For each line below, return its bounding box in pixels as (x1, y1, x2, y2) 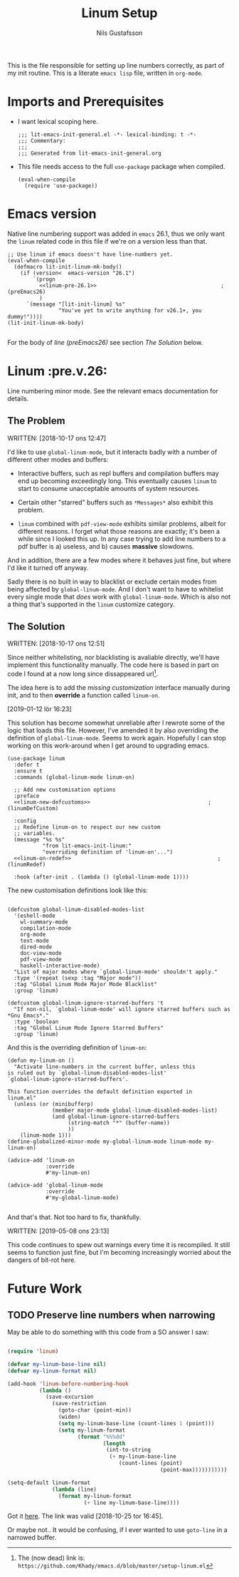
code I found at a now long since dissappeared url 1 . (7, 668, 159, 678)
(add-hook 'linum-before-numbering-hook (7, 1380, 129, 1387)
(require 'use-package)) (24, 182, 98, 190)
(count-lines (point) (118, 1459, 183, 1467)
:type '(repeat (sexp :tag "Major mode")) (14, 975, 142, 982)
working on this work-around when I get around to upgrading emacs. (7, 741, 210, 750)
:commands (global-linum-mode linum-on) (14, 774, 135, 781)
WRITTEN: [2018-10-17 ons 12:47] (7, 433, 107, 443)
